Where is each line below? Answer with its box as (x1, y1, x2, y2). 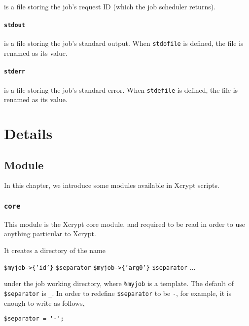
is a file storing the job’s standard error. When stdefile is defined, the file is (4, 84, 238, 95)
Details (4, 123, 53, 143)
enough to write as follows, (4, 297, 85, 308)
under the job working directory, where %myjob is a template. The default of (4, 278, 234, 289)
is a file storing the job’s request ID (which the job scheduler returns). (4, 1, 216, 11)
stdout (4, 22, 25, 29)
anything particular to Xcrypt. (4, 228, 96, 239)
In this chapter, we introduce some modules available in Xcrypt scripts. (4, 180, 219, 190)
